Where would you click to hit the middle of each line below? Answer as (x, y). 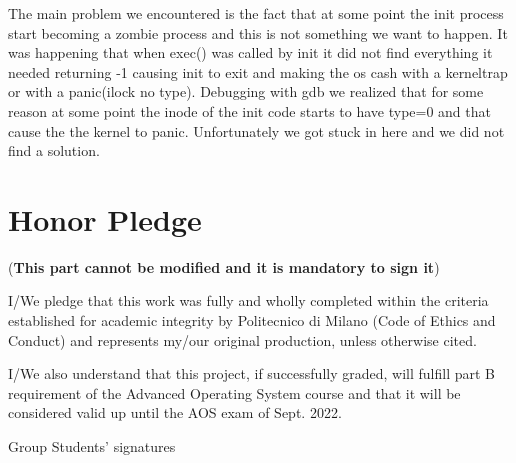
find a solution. (54, 150)
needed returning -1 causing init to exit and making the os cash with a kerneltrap (258, 71)
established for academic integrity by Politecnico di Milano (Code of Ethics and (252, 320)
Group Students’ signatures (92, 446)
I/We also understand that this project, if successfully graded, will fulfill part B (251, 373)
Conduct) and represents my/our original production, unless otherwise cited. (242, 339)
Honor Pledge (105, 218)
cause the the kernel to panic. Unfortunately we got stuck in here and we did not (256, 130)
